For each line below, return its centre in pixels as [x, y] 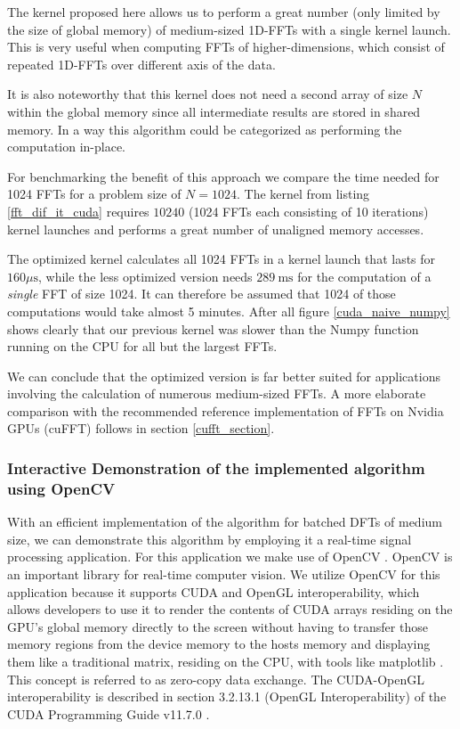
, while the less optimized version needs [145, 276]
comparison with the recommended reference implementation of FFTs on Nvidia [226, 410]
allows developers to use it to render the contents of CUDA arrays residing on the [230, 609]
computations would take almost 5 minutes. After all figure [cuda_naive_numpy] [229, 311]
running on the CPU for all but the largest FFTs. [142, 346]
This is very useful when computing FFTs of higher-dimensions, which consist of [226, 47]
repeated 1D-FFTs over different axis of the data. [141, 64]
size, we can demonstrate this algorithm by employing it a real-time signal [210, 539]
